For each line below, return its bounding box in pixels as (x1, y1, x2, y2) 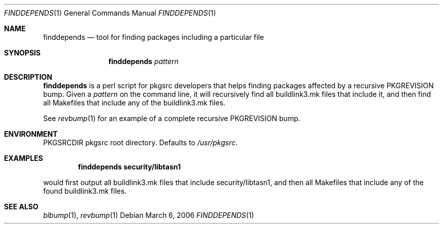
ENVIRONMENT (4, 130, 58, 138)
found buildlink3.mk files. (43, 187, 127, 195)
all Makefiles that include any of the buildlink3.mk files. (43, 98, 226, 107)
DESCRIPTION (4, 73, 53, 81)
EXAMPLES (4, 154, 43, 162)
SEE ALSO (4, 202, 38, 211)
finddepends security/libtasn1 (78, 162, 181, 171)
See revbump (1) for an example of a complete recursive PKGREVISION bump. (43, 114, 300, 123)
